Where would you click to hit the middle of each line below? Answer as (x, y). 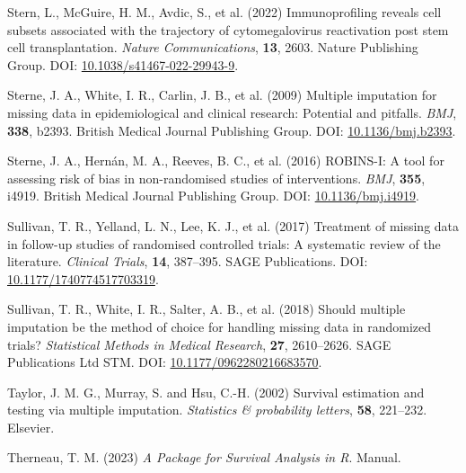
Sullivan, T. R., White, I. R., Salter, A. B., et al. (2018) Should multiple (207, 309)
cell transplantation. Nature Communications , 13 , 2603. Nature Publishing (213, 47)
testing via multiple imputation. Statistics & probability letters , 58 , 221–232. (217, 410)
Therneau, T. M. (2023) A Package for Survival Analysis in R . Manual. (204, 457)
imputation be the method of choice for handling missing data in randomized (219, 326)
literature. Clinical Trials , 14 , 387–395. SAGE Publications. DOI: (188, 261)
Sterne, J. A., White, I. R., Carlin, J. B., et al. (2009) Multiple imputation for (222, 95)
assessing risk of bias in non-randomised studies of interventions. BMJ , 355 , (216, 178)
